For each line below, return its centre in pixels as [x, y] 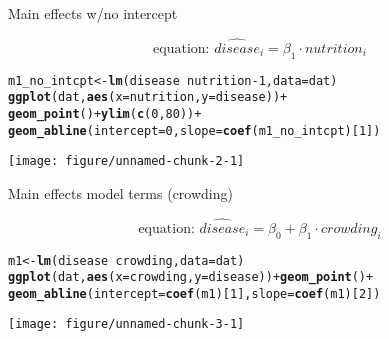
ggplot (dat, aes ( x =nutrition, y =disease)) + [148, 97]
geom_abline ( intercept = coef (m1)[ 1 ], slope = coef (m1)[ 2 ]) [194, 293]
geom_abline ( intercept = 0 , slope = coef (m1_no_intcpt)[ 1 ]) [194, 130]
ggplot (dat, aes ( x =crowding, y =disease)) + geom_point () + [191, 277]
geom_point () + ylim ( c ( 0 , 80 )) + [105, 113]
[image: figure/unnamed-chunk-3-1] [126, 324]
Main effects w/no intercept [93, 13]
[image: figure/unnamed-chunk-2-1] [126, 161]
